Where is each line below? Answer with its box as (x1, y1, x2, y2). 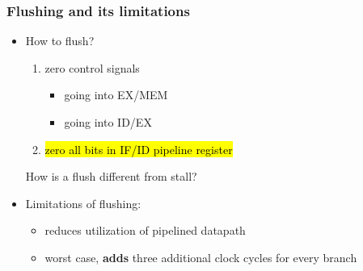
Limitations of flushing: (25, 194, 141, 211)
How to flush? (25, 32, 95, 49)
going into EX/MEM (64, 86, 168, 103)
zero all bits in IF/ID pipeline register (44, 140, 233, 157)
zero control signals (44, 59, 140, 76)
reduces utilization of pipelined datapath (44, 222, 246, 239)
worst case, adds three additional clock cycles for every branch (44, 248, 357, 265)
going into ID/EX (64, 114, 152, 130)
